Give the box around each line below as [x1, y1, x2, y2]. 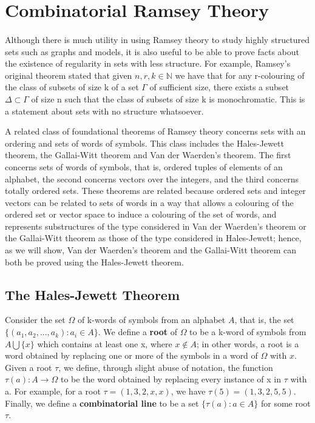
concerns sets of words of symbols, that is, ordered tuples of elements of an [5, 160, 283, 173]
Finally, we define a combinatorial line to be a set [5, 396, 199, 409]
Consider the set [5, 313, 66, 326]
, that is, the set [234, 313, 294, 326]
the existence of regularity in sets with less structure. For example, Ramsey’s [5, 57, 291, 70]
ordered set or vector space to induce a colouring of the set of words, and [5, 208, 277, 221]
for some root [260, 396, 311, 409]
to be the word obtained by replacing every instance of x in [60, 373, 281, 385]
